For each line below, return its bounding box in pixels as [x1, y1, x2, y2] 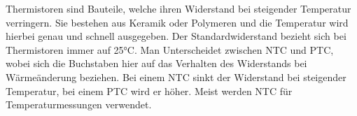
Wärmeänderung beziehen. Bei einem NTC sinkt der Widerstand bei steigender [6, 69, 346, 84]
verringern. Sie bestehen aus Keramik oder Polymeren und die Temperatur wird [6, 15, 349, 29]
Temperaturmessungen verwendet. [6, 97, 152, 112]
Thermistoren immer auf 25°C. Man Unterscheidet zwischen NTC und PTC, [6, 42, 334, 57]
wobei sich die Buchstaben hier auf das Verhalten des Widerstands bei [6, 56, 307, 71]
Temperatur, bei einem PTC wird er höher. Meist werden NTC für [6, 83, 293, 98]
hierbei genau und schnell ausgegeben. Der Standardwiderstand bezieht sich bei [6, 29, 346, 43]
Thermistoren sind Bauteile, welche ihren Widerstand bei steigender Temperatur [6, 1, 351, 15]
